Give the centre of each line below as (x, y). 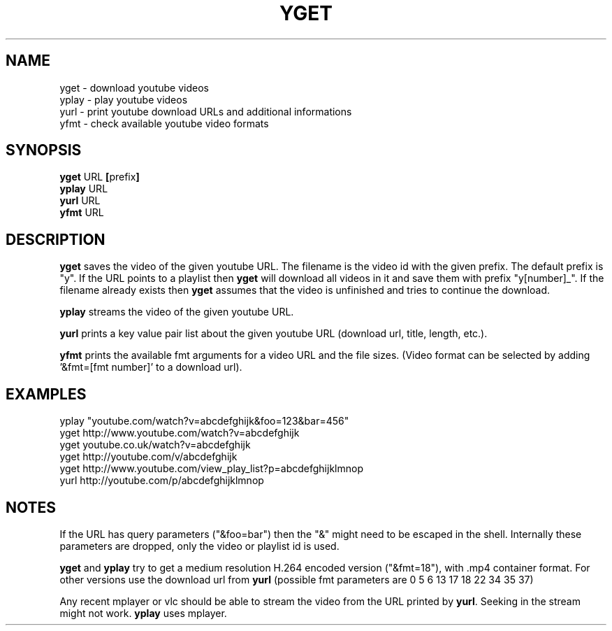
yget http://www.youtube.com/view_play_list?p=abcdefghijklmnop (211, 469)
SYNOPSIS (44, 150)
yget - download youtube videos (134, 87)
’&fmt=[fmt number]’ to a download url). (151, 367)
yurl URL (80, 201)
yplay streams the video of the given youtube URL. (177, 312)
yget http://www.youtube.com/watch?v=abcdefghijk (180, 433)
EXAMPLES (46, 394)
